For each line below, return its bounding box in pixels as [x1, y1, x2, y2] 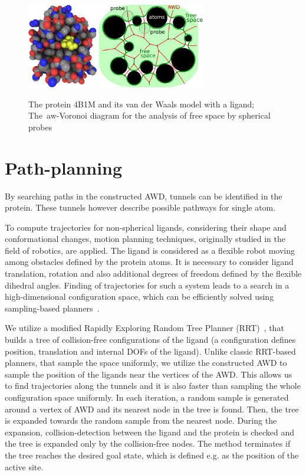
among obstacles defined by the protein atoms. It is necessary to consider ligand [5, 255, 294, 268]
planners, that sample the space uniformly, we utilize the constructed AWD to [5, 356, 287, 369]
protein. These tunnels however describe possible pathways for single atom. [5, 201, 276, 214]
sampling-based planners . [5, 302, 100, 314]
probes [28, 120, 52, 133]
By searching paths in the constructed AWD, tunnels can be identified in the [5, 189, 282, 202]
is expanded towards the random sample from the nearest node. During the [5, 414, 277, 427]
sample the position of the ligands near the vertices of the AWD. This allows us [5, 368, 292, 380]
